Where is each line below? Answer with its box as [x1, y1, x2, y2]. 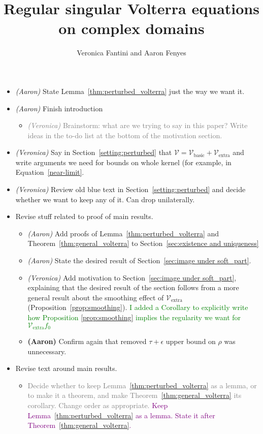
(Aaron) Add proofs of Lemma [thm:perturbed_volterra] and [27, 228, 219, 238]
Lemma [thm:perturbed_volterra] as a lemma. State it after [27, 410, 215, 420]
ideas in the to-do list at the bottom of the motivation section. [27, 130, 222, 140]
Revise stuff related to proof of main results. [15, 211, 153, 222]
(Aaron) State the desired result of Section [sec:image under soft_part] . [27, 255, 251, 266]
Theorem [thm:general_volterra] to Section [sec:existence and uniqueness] [27, 238, 259, 249]
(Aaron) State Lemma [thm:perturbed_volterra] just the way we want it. [15, 85, 245, 96]
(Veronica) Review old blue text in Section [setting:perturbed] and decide [15, 184, 246, 195]
